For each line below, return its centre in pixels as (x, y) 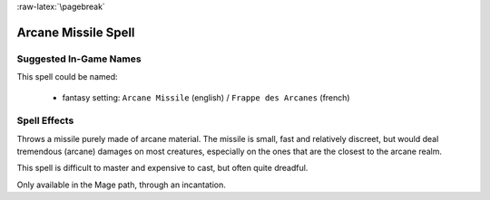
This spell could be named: (67, 77)
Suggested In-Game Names (79, 59)
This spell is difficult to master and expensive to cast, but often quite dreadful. (162, 168)
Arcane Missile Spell (76, 32)
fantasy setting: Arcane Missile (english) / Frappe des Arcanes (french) (206, 97)
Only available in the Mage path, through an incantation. (121, 185)
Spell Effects (45, 120)
